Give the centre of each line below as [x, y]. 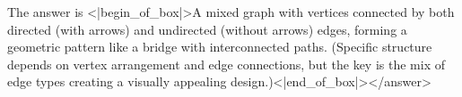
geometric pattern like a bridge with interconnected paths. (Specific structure [220, 47]
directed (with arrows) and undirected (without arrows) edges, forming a [207, 29]
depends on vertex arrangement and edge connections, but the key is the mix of [226, 64]
